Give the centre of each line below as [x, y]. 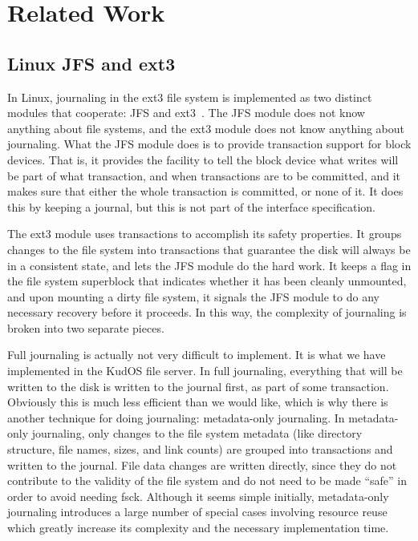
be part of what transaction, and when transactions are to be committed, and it [204, 175]
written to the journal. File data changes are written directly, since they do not [202, 464]
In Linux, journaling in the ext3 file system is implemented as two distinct [190, 97]
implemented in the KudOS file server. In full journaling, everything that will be [205, 371]
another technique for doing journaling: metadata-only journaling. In [176, 417]
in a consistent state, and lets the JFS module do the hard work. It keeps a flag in [209, 265]
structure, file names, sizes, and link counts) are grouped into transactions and [200, 449]
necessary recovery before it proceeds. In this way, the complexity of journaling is [207, 312]
